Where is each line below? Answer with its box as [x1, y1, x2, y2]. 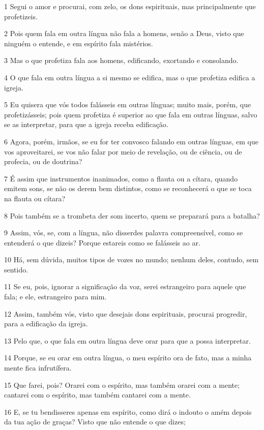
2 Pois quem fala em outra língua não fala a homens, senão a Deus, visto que [4, 28, 244, 39]
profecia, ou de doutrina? [4, 156, 82, 167]
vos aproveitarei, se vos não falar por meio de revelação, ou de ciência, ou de [4, 146, 242, 157]
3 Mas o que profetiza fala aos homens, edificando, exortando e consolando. [4, 55, 239, 66]
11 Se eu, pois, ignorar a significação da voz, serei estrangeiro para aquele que [4, 281, 246, 292]
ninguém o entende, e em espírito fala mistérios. [4, 38, 153, 48]
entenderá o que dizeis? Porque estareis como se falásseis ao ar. [4, 237, 200, 248]
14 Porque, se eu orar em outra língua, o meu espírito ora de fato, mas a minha [4, 352, 252, 363]
